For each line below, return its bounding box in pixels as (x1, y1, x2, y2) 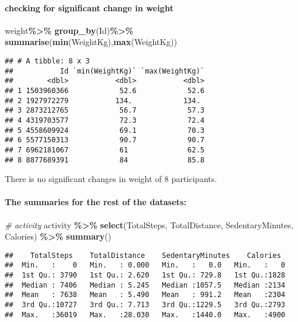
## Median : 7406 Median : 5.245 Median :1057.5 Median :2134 (5, 280, 286, 289)
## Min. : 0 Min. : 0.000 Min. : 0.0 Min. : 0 (5, 261, 286, 270)
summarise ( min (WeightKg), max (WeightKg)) (5, 36, 177, 48)
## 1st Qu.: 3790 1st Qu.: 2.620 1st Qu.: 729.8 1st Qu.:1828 (5, 271, 286, 280)
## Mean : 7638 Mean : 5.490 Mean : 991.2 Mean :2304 (5, 291, 286, 299)
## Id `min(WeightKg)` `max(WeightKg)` (5, 66, 205, 75)
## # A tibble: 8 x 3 (5, 56, 90, 65)
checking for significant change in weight (5, 1, 174, 14)
